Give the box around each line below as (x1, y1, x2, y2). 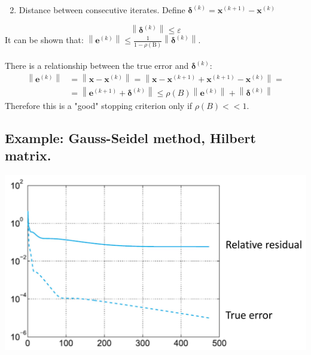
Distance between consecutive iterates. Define (19, 4, 185, 16)
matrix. (5, 146, 51, 165)
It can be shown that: (5, 34, 84, 46)
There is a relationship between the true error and (5, 59, 189, 72)
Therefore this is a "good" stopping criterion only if (5, 99, 193, 112)
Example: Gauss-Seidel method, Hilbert (5, 129, 256, 147)
